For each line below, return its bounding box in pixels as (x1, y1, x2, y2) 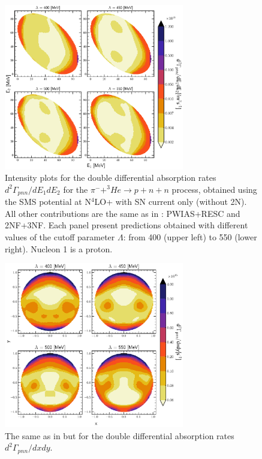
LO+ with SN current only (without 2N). (94, 195, 247, 208)
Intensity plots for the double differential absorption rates (5, 171, 216, 184)
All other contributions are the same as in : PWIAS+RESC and (5, 207, 240, 219)
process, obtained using (171, 183, 257, 195)
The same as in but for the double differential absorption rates (5, 429, 234, 442)
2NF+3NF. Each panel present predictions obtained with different (5, 219, 248, 231)
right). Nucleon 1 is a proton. (5, 242, 113, 255)
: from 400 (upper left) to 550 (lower (123, 231, 257, 243)
